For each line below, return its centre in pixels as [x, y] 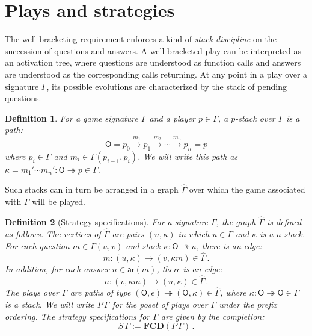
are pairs [128, 233]
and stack [143, 245]
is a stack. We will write [50, 304]
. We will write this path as [188, 156]
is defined [284, 222]
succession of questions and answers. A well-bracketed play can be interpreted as [153, 50]
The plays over [32, 292]
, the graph [236, 222]
